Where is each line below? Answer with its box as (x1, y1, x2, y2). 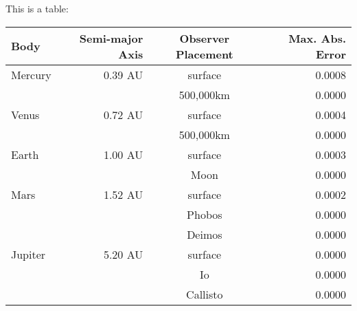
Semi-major (79, 30, 143, 46)
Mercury (11, 66, 51, 83)
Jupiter (11, 246, 46, 262)
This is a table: (5, 1, 69, 15)
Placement (175, 45, 233, 62)
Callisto (186, 286, 223, 302)
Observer (179, 30, 230, 46)
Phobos (187, 206, 222, 222)
